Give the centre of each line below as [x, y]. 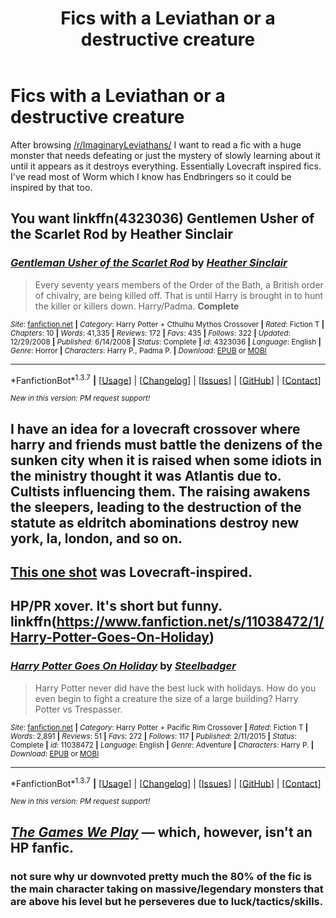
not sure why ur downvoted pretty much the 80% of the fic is [161, 876]
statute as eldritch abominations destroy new [155, 522]
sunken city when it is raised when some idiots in [166, 460]
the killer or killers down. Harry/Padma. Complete [137, 306]
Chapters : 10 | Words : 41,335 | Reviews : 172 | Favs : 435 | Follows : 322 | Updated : [150, 333]
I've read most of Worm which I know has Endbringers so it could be [151, 176]
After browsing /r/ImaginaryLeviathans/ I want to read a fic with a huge [156, 144]
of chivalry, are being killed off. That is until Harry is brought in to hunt [179, 295]
